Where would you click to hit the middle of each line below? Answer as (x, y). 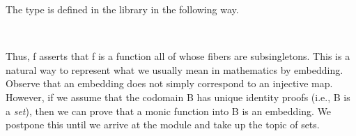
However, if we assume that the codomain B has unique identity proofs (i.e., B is (178, 97)
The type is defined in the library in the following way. (122, 9)
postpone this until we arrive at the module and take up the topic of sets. (163, 124)
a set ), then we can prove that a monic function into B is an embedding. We (169, 111)
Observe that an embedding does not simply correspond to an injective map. (169, 83)
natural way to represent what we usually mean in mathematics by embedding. (175, 69)
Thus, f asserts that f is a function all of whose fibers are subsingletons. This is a (178, 56)
